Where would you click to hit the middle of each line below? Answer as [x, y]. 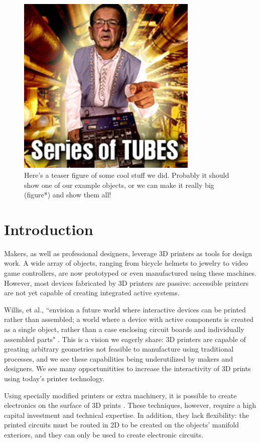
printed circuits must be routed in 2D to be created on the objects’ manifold [122, 425]
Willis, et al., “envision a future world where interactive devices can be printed [125, 309]
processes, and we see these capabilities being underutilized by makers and [119, 358]
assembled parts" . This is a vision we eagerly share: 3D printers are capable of [125, 339]
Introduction [49, 229]
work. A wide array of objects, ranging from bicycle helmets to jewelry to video [126, 263]
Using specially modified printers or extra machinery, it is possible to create [120, 395]
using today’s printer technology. [54, 378]
